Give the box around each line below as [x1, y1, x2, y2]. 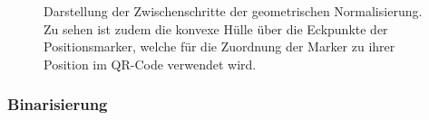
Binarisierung [7, 93, 108, 115]
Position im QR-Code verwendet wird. [44, 54, 257, 73]
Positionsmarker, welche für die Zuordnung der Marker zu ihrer [44, 37, 395, 56]
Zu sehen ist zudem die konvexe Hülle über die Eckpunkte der [44, 19, 388, 38]
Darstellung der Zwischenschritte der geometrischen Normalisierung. [44, 2, 423, 20]
